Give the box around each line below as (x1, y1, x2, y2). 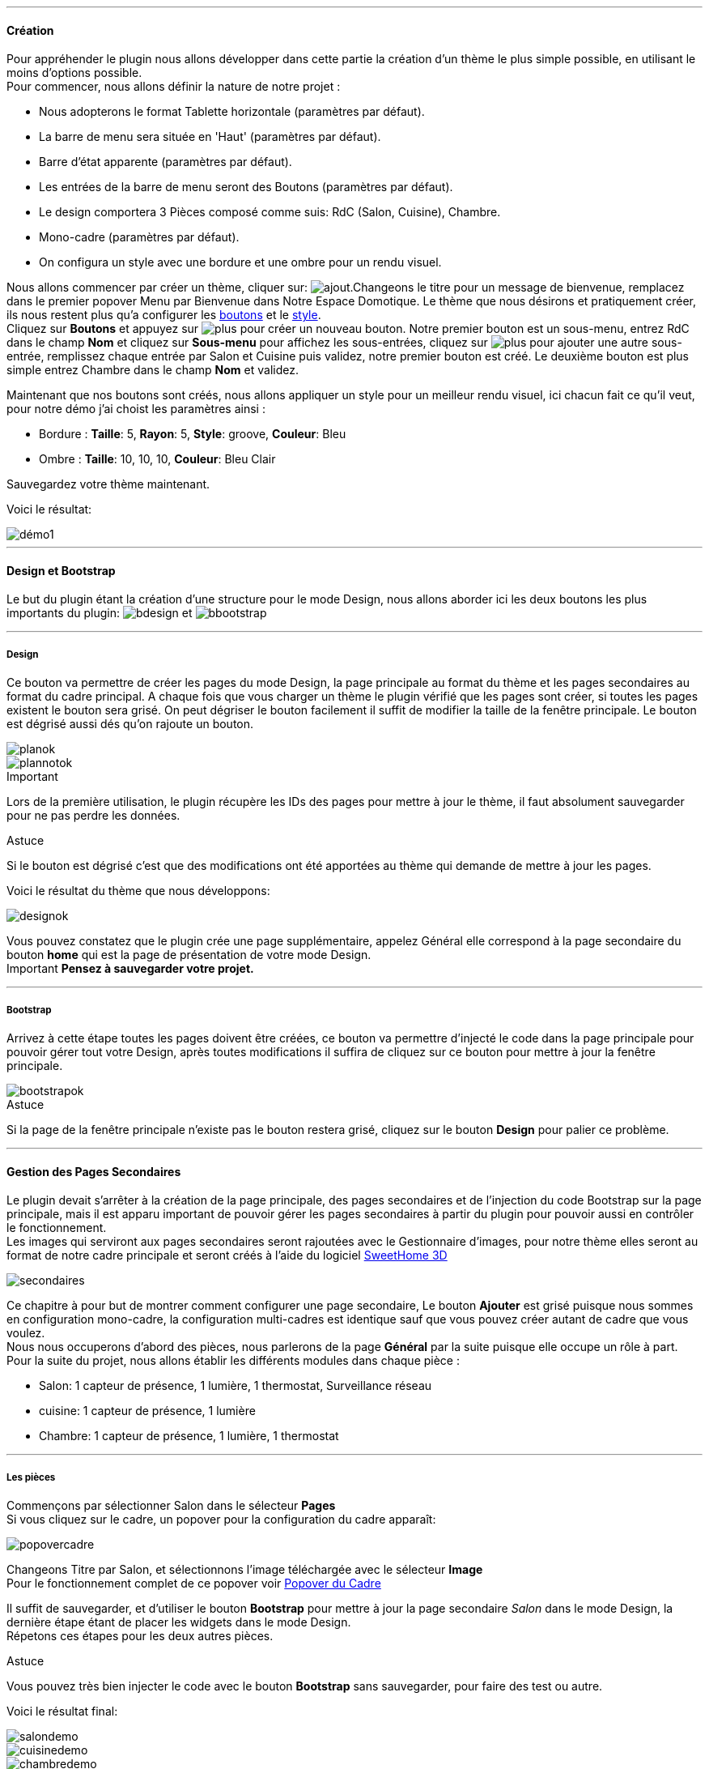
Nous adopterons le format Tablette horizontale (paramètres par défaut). (39, 104, 425, 119)
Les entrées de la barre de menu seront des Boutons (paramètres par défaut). (39, 180, 453, 194)
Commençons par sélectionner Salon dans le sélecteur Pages (6, 1498, 336, 1512)
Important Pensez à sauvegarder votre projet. (6, 961, 254, 976)
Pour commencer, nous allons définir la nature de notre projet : (6, 79, 341, 94)
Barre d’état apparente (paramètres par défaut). (39, 155, 292, 169)
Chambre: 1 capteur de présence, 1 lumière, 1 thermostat (39, 1429, 339, 1443)
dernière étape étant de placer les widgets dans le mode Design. (6, 1615, 351, 1629)
